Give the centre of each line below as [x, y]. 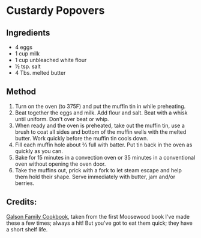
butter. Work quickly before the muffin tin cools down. [82, 138]
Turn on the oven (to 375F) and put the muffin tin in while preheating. [100, 106]
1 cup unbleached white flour [51, 60]
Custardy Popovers [55, 11]
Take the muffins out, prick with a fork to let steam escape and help [98, 170]
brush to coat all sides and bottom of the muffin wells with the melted [100, 132]
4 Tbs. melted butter [40, 73]
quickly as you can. [39, 151]
